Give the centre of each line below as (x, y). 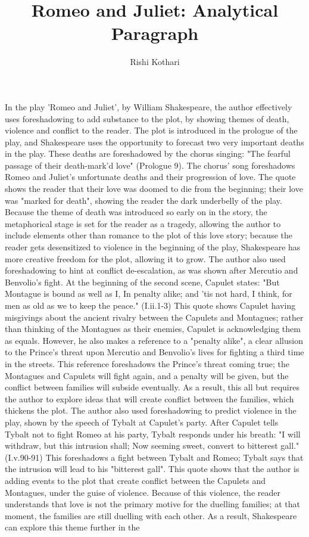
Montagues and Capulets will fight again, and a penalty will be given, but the (147, 375)
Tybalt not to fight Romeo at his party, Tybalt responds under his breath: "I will (153, 434)
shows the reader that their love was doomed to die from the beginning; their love (154, 189)
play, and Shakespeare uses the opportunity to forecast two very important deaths (154, 142)
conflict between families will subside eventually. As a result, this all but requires (152, 387)
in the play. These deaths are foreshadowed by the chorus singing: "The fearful (148, 153)
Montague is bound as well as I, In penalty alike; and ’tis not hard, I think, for (149, 294)
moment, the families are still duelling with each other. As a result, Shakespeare (151, 515)
